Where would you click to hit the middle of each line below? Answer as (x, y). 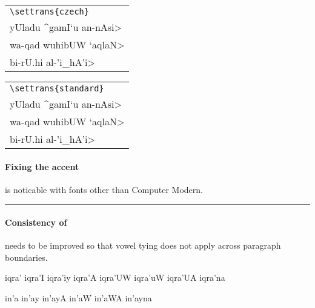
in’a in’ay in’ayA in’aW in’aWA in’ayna (78, 297)
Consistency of (36, 222)
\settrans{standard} (57, 88)
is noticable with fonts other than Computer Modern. (104, 189)
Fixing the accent (42, 166)
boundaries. (26, 257)
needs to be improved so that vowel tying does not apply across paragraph (143, 245)
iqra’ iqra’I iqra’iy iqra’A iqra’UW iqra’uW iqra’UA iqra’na (115, 277)
